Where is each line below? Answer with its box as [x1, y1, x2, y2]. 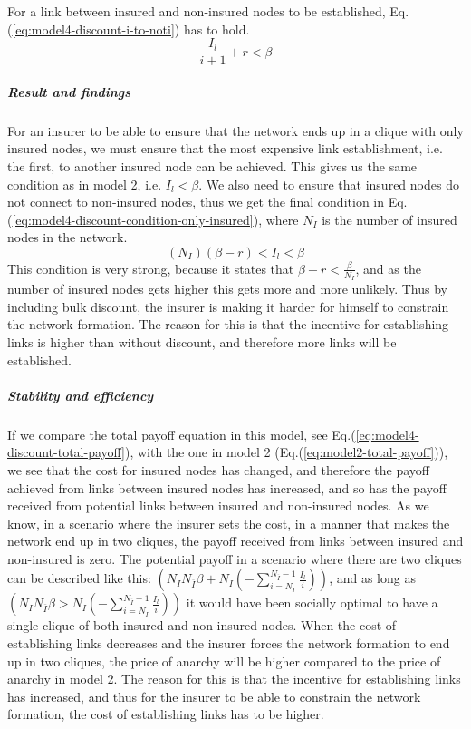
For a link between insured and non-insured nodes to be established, [7, 2, 386, 20]
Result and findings [7, 82, 131, 101]
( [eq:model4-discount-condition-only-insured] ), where [7, 209, 299, 228]
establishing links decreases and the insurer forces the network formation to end [7, 634, 450, 653]
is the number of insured [322, 209, 457, 228]
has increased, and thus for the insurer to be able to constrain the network [7, 686, 421, 705]
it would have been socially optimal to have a [186, 593, 438, 612]
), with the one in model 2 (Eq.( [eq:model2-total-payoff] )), [124, 442, 448, 462]
